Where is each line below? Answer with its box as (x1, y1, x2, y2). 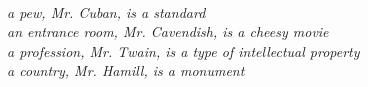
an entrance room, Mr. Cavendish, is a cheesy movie (7, 21, 329, 42)
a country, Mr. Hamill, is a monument (7, 60, 245, 81)
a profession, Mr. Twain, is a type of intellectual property (7, 40, 360, 61)
